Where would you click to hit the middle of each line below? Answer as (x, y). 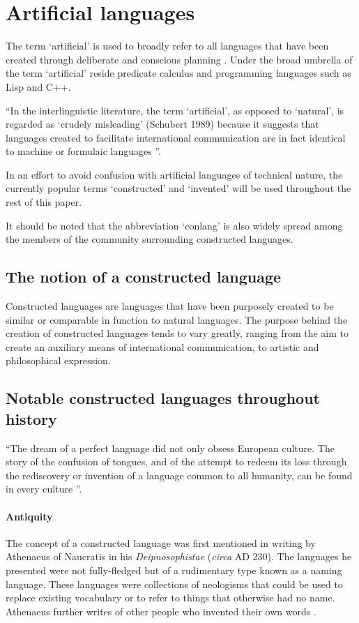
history (31, 418)
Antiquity (29, 516)
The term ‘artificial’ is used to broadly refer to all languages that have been (167, 46)
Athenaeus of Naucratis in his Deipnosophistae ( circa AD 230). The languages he (179, 556)
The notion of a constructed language (144, 277)
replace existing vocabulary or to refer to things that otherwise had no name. (170, 598)
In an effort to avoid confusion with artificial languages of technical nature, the (174, 174)
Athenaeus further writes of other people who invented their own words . (161, 611)
